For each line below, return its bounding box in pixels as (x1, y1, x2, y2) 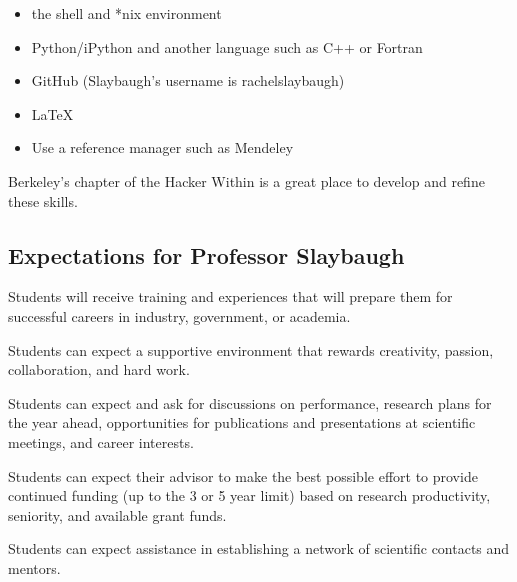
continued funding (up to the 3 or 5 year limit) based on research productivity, (8, 485, 491, 506)
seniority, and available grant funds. (8, 504, 227, 525)
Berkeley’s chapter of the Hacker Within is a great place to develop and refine (8, 170, 485, 191)
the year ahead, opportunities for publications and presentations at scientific (8, 412, 476, 433)
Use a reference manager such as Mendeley (31, 137, 294, 158)
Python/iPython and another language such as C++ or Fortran (31, 36, 423, 57)
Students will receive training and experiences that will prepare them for (8, 286, 453, 307)
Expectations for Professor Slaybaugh (8, 239, 405, 270)
